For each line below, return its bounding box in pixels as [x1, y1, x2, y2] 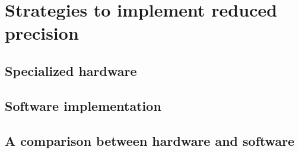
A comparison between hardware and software [5, 131, 295, 149]
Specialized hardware [5, 61, 137, 79]
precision [5, 21, 79, 45]
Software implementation [5, 96, 161, 114]
